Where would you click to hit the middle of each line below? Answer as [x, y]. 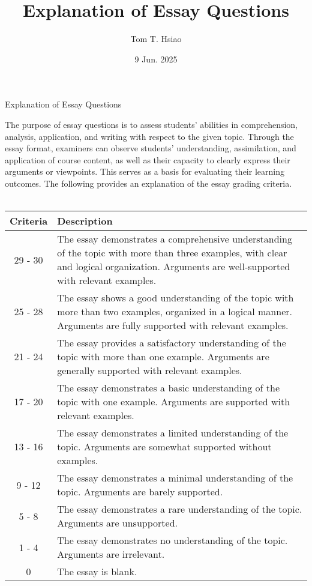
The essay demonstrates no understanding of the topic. [172, 540]
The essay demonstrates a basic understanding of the [169, 388]
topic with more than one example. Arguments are [163, 357]
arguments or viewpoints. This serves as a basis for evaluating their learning [145, 171]
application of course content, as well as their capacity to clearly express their [148, 159]
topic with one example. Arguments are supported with [174, 402]
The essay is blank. [97, 572]
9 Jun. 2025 [156, 59]
